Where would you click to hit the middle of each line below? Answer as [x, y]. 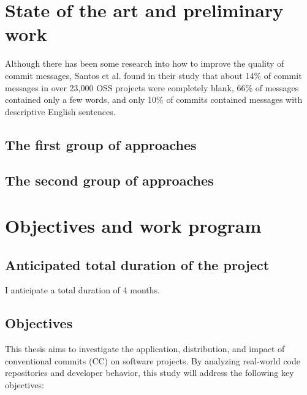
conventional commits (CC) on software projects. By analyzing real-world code [153, 360]
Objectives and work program [133, 226]
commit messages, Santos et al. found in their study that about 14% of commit [153, 75]
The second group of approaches [109, 180]
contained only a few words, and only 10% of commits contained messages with [154, 100]
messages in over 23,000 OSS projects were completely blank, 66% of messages [152, 87]
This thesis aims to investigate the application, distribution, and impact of [145, 349]
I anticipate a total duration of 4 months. [82, 290]
